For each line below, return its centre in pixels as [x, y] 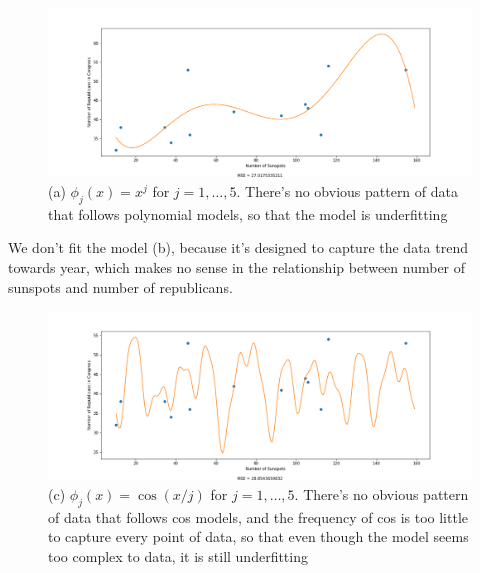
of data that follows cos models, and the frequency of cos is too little [258, 516]
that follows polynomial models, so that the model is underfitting [248, 213]
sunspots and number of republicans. [120, 286]
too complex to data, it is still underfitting [178, 556]
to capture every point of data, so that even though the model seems [258, 536]
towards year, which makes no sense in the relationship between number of [237, 266]
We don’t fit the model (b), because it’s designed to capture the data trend [238, 247]
